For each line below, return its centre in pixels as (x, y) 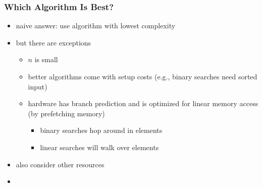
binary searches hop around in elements (101, 130)
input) (38, 86)
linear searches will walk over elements (99, 147)
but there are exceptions (54, 42)
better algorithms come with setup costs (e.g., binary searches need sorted (143, 76)
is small (46, 59)
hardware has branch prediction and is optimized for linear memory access (143, 103)
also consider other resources (60, 164)
